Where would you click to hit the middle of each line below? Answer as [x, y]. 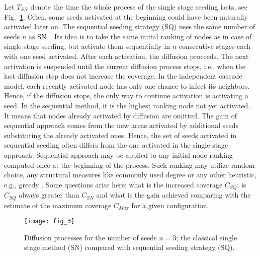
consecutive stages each [214, 46]
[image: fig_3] [50, 221]
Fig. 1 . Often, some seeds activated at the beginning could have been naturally [126, 16]
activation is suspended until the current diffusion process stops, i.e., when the [125, 66]
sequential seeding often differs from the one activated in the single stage [116, 145]
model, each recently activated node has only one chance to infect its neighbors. [127, 85]
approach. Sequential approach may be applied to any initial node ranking [118, 154]
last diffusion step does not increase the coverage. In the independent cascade [123, 76]
